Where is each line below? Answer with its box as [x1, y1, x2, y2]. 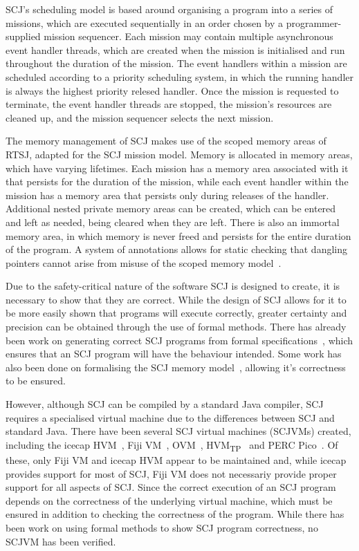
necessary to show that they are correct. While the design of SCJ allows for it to [6, 292, 347, 306]
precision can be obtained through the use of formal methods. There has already [6, 319, 347, 334]
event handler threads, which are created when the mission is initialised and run [6, 42, 345, 57]
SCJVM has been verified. [6, 534, 116, 548]
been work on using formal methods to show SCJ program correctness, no [6, 520, 318, 534]
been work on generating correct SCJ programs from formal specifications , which [6, 333, 353, 347]
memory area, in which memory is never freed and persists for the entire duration [6, 228, 351, 243]
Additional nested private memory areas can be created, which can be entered [6, 201, 336, 216]
